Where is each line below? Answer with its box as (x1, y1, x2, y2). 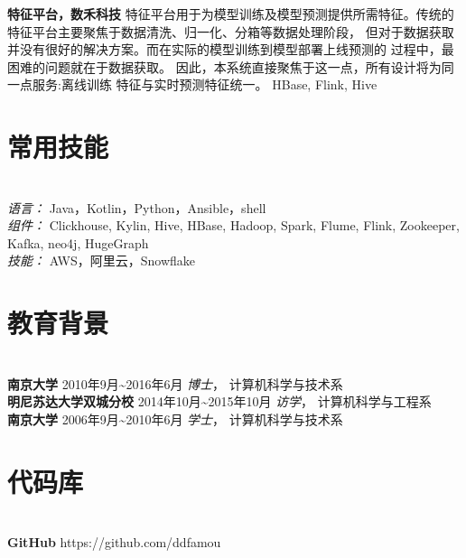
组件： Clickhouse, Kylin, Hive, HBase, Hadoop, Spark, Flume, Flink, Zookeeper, (7, 216, 460, 235)
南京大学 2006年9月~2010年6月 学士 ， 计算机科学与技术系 (7, 409, 343, 428)
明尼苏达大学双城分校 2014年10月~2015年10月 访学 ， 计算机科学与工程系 (7, 392, 432, 411)
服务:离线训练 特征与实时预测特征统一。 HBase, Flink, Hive (32, 75, 377, 94)
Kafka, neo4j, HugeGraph (7, 233, 149, 252)
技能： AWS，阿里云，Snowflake (7, 251, 196, 270)
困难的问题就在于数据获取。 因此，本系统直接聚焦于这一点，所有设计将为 (7, 57, 442, 76)
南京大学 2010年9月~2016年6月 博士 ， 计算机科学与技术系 (7, 374, 343, 393)
